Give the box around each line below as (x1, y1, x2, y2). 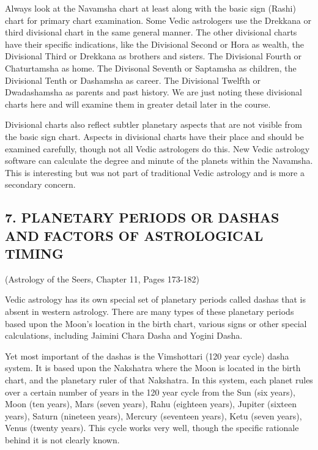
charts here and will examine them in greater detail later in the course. (5, 97, 271, 110)
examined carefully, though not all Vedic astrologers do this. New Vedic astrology (5, 142, 310, 155)
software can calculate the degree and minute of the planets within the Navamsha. (5, 154, 313, 167)
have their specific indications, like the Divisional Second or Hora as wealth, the (5, 37, 305, 50)
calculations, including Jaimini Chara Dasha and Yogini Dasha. (5, 329, 243, 342)
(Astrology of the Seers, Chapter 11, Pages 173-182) (5, 272, 199, 285)
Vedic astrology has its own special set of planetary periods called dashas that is (5, 293, 306, 306)
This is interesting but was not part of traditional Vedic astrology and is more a (5, 166, 305, 179)
